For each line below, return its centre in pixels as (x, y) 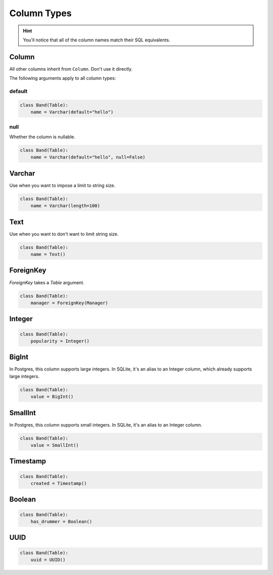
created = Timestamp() (59, 484)
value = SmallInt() (55, 445)
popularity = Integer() (60, 341)
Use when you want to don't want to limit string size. (64, 234)
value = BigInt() (52, 397)
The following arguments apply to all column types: (63, 78)
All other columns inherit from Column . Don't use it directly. (71, 69)
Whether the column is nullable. (42, 137)
